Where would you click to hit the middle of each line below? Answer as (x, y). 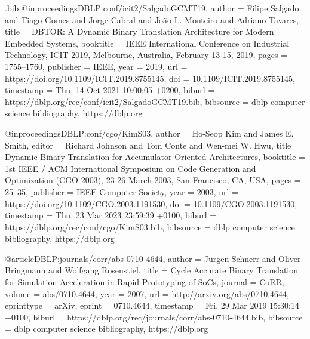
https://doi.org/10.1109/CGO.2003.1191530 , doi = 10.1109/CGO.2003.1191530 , (151, 203)
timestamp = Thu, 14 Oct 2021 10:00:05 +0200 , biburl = (110, 90)
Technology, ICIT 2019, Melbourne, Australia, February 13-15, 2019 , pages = (146, 55)
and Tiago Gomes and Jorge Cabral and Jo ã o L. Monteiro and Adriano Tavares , (152, 19)
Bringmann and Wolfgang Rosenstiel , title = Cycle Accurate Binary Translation (152, 270)
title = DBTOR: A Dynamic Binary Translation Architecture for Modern (139, 31)
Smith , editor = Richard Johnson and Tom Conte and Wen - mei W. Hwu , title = (153, 145)
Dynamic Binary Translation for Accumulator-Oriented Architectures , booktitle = (155, 157)
